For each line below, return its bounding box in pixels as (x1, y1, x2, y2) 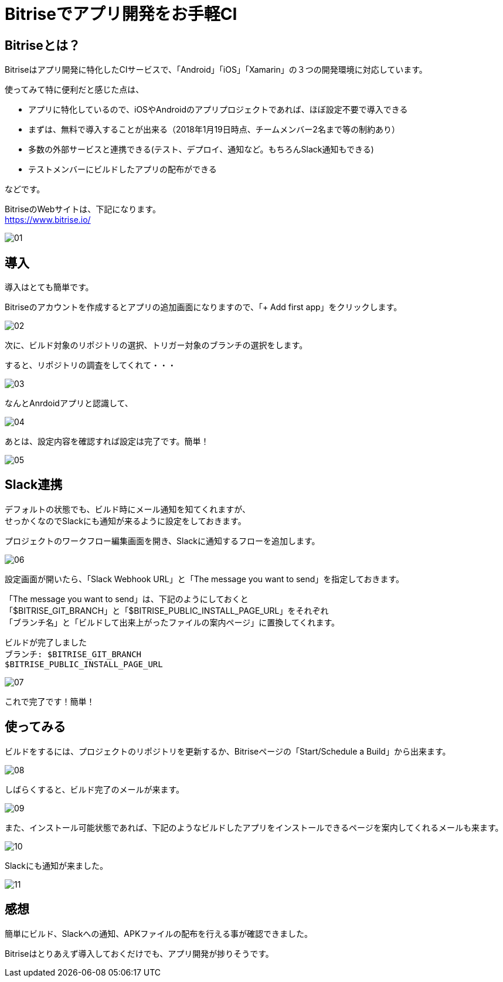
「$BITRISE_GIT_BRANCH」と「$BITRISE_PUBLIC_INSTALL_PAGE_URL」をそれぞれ (5, 605, 329, 616)
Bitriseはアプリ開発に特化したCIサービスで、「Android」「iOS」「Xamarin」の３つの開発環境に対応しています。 (5, 64, 427, 75)
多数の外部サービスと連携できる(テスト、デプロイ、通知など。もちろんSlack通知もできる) (28, 144, 374, 155)
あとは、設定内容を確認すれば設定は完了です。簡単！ (5, 436, 209, 447)
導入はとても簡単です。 (5, 282, 94, 293)
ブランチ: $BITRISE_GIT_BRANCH (5, 649, 142, 659)
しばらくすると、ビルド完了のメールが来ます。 (5, 784, 185, 794)
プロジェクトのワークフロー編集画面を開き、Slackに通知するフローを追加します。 (5, 535, 320, 546)
